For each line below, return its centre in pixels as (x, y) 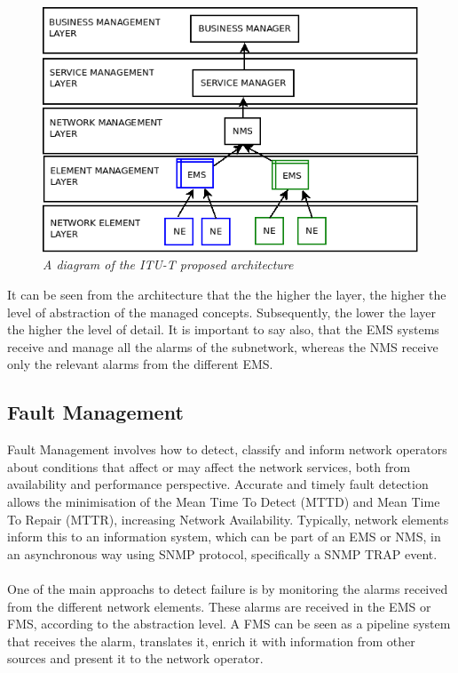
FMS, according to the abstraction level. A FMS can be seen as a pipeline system (229, 624)
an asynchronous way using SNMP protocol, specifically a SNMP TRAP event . (222, 553)
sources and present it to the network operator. (135, 658)
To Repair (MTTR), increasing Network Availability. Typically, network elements (228, 519)
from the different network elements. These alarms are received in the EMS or (219, 606)
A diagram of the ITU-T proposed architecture (168, 264)
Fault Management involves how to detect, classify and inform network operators (227, 449)
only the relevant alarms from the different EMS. (140, 364)
